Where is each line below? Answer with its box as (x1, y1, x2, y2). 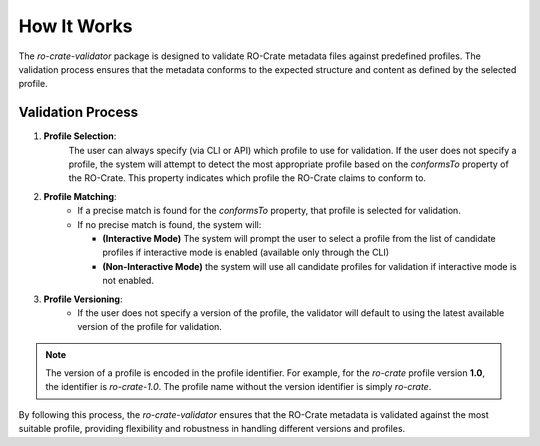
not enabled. (102, 275, 155, 287)
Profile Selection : (43, 130, 117, 142)
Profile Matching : (43, 190, 117, 202)
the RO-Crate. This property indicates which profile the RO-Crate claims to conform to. (68, 172, 427, 184)
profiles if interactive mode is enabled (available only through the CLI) (102, 246, 390, 259)
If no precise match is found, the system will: (77, 218, 262, 230)
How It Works (18, 15, 133, 37)
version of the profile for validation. (77, 321, 222, 333)
